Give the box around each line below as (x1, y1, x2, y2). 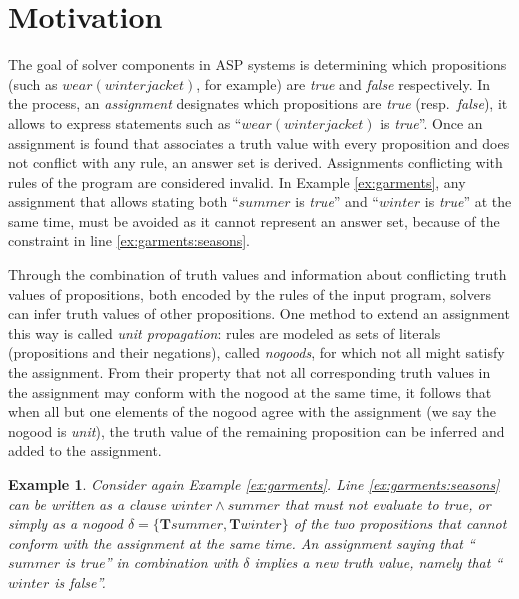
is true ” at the (424, 191, 512, 212)
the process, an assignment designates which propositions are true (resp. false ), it (8, 93, 508, 114)
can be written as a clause (8, 493, 166, 514)
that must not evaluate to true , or (284, 493, 491, 514)
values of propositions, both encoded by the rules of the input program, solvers (8, 283, 491, 304)
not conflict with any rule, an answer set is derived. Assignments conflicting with (8, 152, 503, 173)
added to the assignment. (8, 440, 162, 461)
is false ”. (54, 571, 106, 592)
